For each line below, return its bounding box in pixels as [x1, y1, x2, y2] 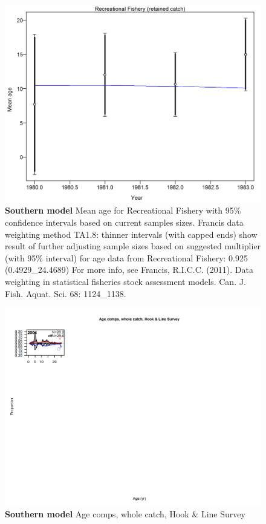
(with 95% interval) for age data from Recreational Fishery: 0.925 [5, 251, 248, 264]
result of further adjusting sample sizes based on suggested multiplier [5, 240, 261, 252]
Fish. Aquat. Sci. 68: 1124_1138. [5, 287, 126, 300]
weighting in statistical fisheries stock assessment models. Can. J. [5, 275, 246, 288]
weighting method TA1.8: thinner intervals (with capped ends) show [5, 228, 258, 240]
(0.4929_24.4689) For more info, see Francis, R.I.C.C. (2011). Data [5, 263, 253, 276]
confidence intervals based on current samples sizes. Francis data [5, 216, 244, 229]
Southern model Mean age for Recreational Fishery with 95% [5, 204, 241, 217]
